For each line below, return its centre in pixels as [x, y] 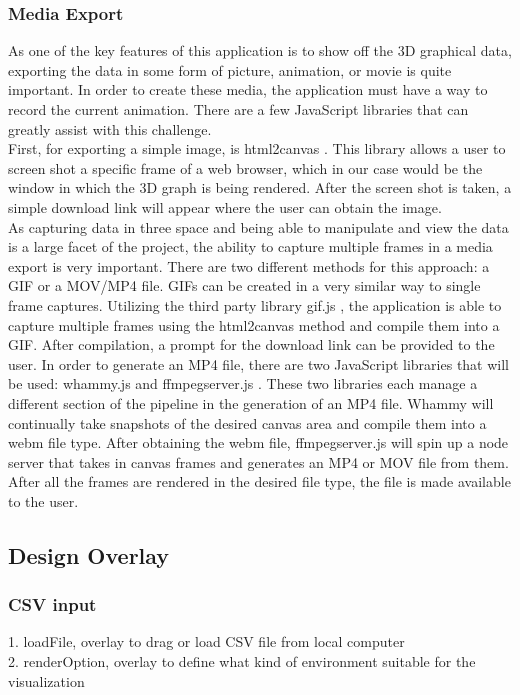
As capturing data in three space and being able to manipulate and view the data [258, 226]
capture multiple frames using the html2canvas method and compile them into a [254, 324]
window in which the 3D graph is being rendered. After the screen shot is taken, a [260, 187]
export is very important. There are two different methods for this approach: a [249, 265]
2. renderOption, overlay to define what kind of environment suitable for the [242, 661]
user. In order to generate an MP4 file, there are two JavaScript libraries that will [259, 363]
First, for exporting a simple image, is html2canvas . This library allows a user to [257, 148]
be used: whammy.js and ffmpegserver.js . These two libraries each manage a [243, 383]
